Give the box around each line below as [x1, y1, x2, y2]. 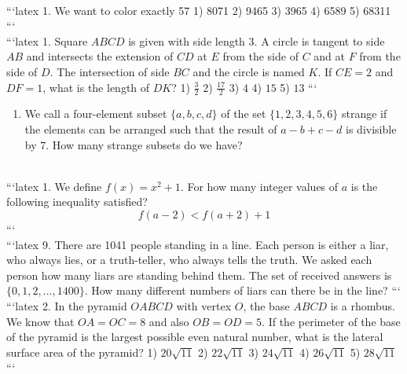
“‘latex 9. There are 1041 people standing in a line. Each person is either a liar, [6, 236, 389, 252]
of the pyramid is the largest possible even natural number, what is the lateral [6, 328, 383, 345]
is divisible [346, 120, 397, 137]
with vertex [176, 297, 232, 313]
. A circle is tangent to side [254, 32, 385, 49]
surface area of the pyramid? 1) [6, 343, 157, 360]
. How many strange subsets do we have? [46, 136, 243, 152]
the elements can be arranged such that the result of [24, 120, 277, 137]
